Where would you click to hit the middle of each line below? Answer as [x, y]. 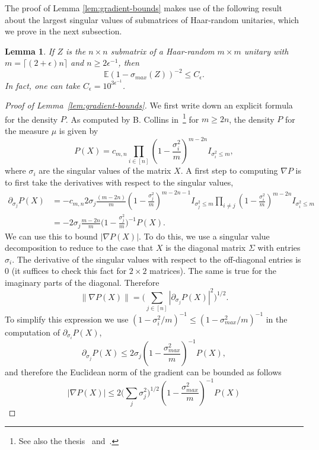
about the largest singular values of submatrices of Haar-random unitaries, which [152, 19]
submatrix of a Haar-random [162, 51]
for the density [31, 119]
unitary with [266, 51]
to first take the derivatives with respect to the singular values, [119, 182]
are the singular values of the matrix [105, 170]
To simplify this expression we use [67, 319]
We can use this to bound [51, 236]
